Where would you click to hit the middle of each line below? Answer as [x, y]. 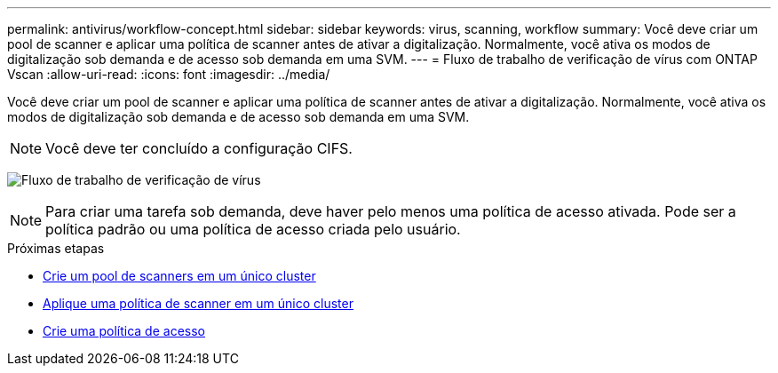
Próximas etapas [56, 248]
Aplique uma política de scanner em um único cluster [198, 303]
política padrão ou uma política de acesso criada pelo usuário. [253, 229]
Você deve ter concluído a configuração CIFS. [199, 148]
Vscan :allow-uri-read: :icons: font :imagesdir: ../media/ [169, 74]
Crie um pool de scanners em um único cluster [179, 276]
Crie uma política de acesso [124, 331]
